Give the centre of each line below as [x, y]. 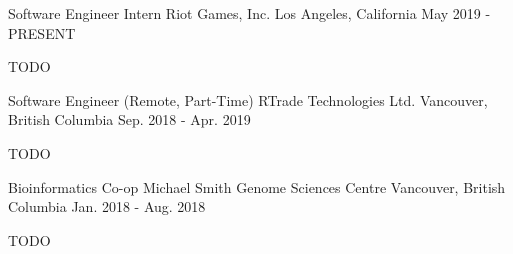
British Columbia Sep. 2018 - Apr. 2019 [129, 119]
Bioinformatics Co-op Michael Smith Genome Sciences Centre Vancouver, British [257, 186]
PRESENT [42, 32]
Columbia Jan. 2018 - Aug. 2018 [107, 206]
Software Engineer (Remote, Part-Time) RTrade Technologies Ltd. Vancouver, [248, 99]
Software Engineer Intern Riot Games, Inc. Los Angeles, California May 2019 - [249, 13]
